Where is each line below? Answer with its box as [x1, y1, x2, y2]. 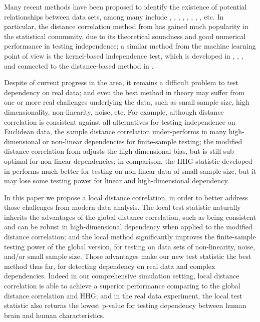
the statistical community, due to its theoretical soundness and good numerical [4, 31, 246, 41]
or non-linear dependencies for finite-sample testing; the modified [43, 136, 242, 146]
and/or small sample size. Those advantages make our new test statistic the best [4, 251, 251, 261]
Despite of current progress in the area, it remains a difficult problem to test [4, 77, 238, 88]
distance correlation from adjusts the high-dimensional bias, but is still [4, 146, 221, 156]
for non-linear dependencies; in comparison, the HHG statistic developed [30, 155, 252, 166]
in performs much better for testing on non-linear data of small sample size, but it [4, 165, 256, 176]
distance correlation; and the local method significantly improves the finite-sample [4, 231, 256, 242]
